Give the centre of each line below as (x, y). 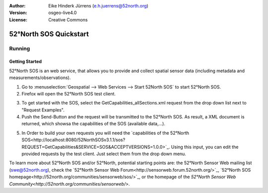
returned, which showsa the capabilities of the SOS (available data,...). (94, 124)
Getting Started (26, 62)
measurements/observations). (40, 78)
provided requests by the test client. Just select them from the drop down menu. (104, 154)
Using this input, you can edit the (205, 147)
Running (20, 48)
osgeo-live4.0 (63, 13)
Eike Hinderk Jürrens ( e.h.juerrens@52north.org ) (98, 6)
